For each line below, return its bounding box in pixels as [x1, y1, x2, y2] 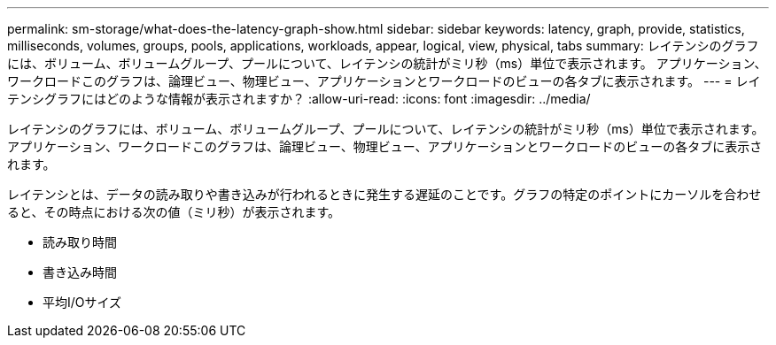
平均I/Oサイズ [43, 295, 122, 310]
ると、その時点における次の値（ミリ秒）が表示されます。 [7, 204, 341, 219]
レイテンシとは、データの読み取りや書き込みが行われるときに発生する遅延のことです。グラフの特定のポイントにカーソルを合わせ [7, 187, 762, 202]
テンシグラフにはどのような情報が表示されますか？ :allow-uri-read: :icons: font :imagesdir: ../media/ [7, 91, 591, 106]
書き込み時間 [43, 264, 117, 280]
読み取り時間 [43, 234, 117, 249]
